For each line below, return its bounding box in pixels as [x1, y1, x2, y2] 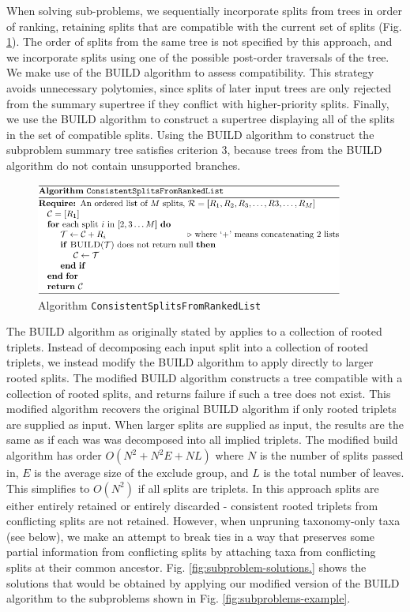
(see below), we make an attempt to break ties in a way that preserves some [6, 528, 374, 544]
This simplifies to [6, 479, 90, 496]
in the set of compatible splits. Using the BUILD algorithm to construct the [6, 126, 374, 142]
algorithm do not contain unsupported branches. [6, 156, 241, 173]
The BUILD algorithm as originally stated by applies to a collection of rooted [6, 323, 382, 340]
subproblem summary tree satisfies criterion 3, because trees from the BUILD [6, 141, 382, 158]
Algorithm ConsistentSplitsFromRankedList [38, 296, 261, 313]
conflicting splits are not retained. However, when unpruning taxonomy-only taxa [6, 513, 401, 529]
